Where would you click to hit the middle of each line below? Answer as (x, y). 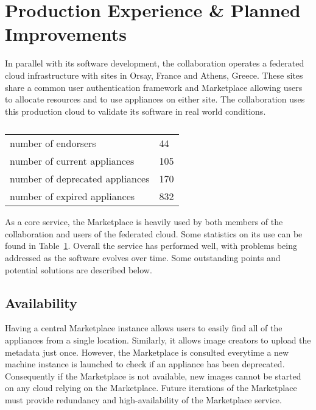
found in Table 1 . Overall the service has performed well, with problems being (151, 246)
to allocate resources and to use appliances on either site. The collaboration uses (155, 99)
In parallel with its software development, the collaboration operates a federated (155, 63)
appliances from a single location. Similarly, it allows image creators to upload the (158, 340)
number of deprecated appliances (80, 179)
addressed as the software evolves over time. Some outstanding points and (143, 258)
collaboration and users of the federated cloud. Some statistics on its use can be (154, 233)
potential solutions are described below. (79, 269)
